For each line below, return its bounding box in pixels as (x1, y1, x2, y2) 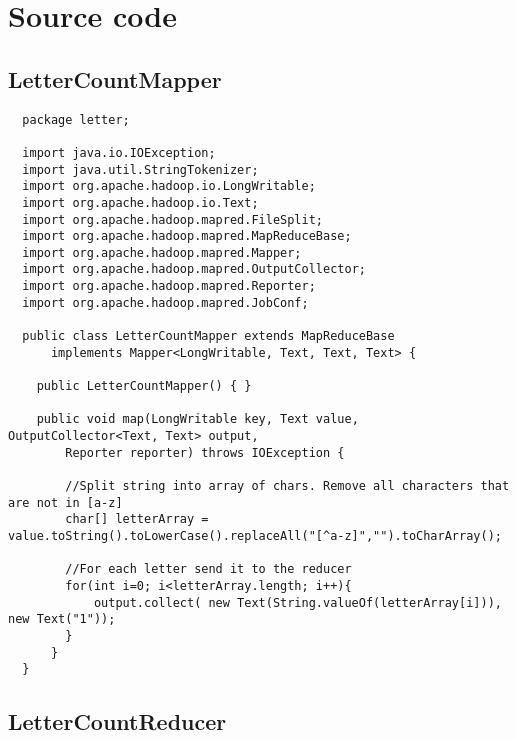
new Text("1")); (8, 612, 116, 627)
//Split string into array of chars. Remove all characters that (65, 479, 510, 494)
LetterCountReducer (8, 706, 227, 737)
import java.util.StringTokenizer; (22, 162, 259, 177)
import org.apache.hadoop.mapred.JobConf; (22, 295, 309, 310)
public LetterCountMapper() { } (36, 379, 252, 394)
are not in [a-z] (8, 495, 123, 510)
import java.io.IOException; (22, 145, 216, 160)
